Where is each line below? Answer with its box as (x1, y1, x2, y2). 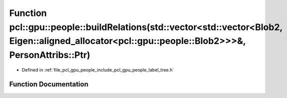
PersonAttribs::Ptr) (9, 49, 91, 61)
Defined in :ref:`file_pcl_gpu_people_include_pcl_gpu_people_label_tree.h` (22, 66, 174, 72)
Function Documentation (9, 80, 89, 88)
